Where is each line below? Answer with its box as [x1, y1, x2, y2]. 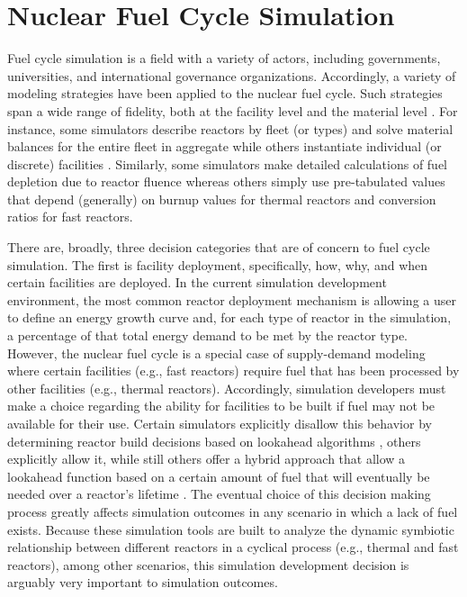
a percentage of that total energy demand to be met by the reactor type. [7, 326, 409, 345]
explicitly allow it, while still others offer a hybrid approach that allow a [7, 449, 406, 468]
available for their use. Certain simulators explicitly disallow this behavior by [7, 414, 432, 432]
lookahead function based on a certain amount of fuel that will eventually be [7, 466, 430, 485]
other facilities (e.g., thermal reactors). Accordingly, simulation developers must [7, 378, 446, 397]
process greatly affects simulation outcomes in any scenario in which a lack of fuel [7, 502, 458, 520]
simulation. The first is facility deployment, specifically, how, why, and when [7, 255, 428, 274]
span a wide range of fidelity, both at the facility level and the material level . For [7, 101, 458, 120]
